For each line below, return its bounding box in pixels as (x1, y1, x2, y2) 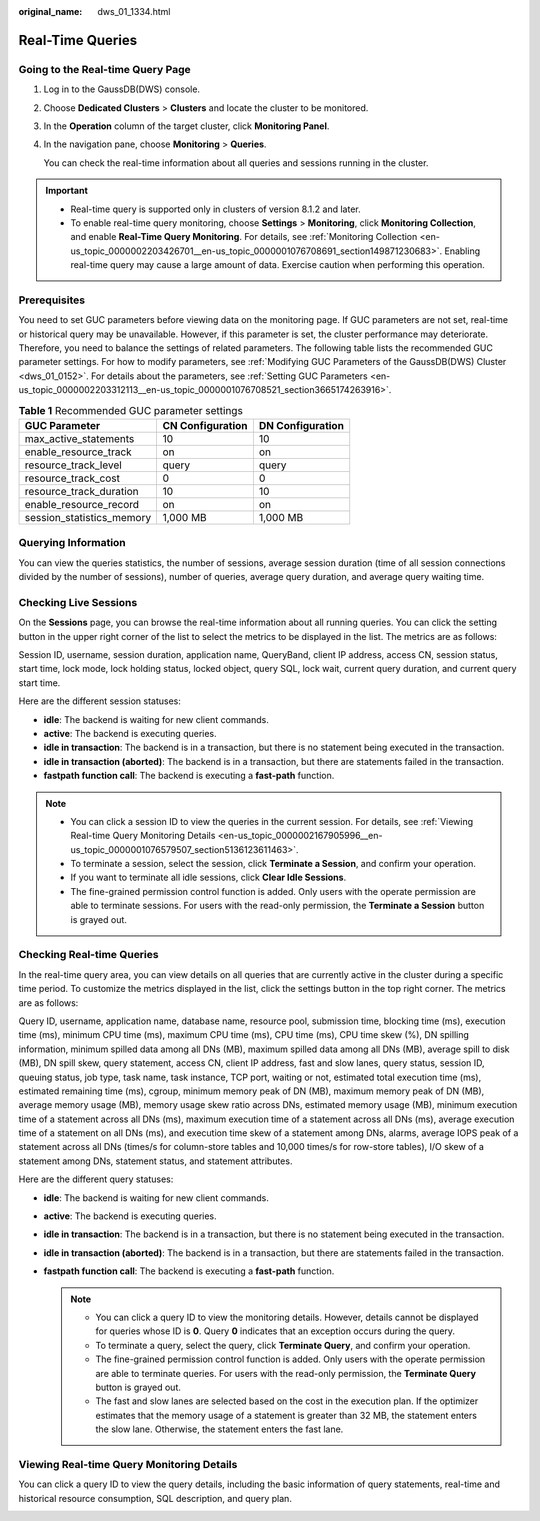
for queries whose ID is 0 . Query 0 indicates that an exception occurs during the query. (95, 1325, 455, 1337)
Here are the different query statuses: (18, 1173, 174, 1185)
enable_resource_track (24, 445, 132, 459)
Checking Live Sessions (18, 595, 138, 609)
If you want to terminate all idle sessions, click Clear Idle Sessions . (70, 871, 347, 884)
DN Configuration (258, 418, 345, 432)
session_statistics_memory (24, 510, 152, 524)
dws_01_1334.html (97, 6, 171, 17)
